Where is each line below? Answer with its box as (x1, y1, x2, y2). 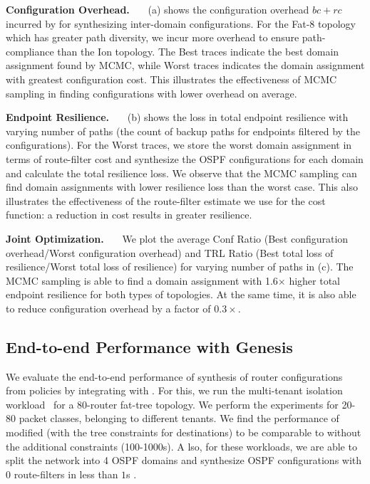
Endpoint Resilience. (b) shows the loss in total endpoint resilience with (6, 110, 349, 125)
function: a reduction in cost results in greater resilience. (6, 207, 252, 222)
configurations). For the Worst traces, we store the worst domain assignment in (6, 137, 352, 152)
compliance (6, 43, 54, 58)
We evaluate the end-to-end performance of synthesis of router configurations (6, 369, 343, 384)
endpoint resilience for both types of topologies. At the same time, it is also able (6, 287, 356, 302)
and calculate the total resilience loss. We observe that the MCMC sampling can (6, 165, 357, 180)
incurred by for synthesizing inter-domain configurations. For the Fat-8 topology (6, 16, 356, 31)
